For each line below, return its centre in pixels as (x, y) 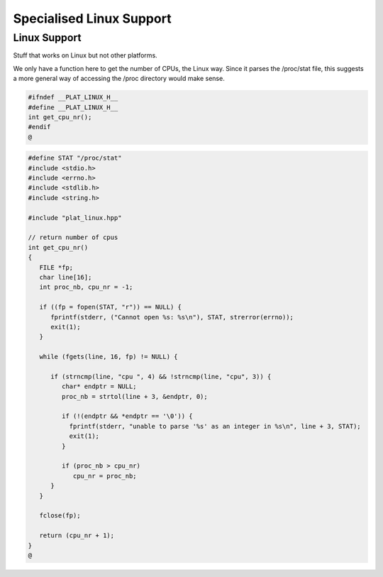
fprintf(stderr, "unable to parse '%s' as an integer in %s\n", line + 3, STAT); (215, 426)
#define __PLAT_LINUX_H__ (73, 107)
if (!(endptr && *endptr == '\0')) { (127, 416)
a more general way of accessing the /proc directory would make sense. (119, 79)
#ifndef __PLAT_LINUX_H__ (73, 97)
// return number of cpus (73, 237)
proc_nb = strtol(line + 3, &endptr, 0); (135, 396)
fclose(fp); (60, 516)
